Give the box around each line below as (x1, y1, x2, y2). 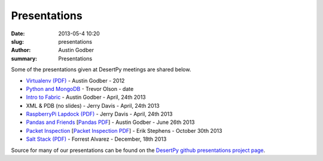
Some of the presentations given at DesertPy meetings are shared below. (11, 66, 191, 73)
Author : (11, 47, 31, 54)
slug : (11, 38, 24, 45)
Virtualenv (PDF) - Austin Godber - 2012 (26, 77, 125, 84)
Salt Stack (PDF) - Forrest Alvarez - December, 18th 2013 (26, 135, 167, 143)
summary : (11, 54, 38, 62)
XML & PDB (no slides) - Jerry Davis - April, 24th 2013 (26, 102, 160, 109)
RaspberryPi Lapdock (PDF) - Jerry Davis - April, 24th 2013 (26, 111, 173, 118)
